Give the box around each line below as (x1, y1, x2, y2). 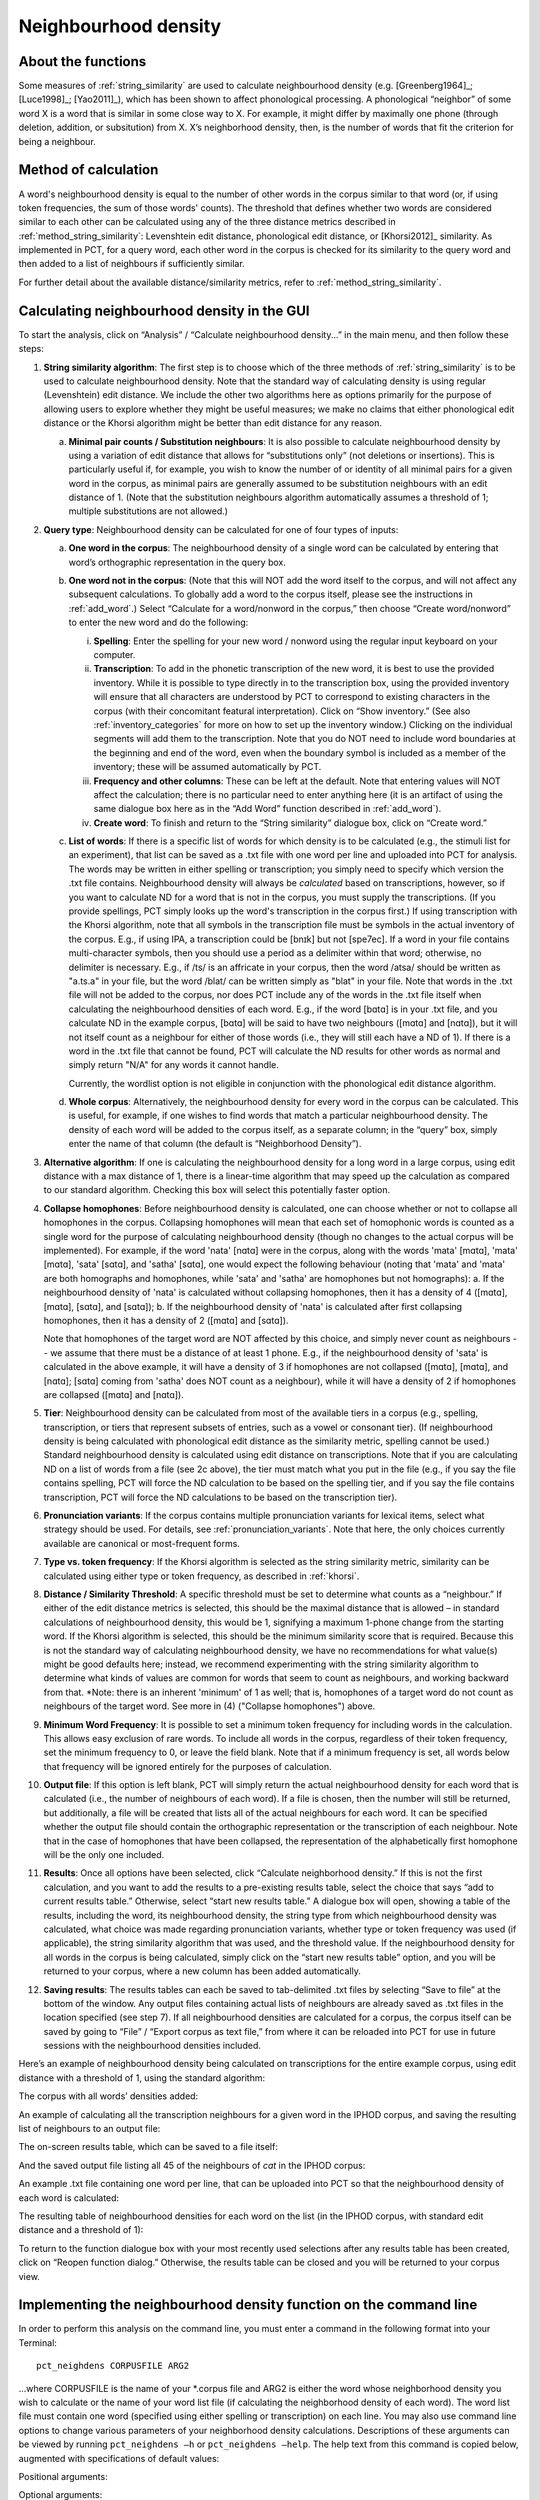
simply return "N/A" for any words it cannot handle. (68, 1059, 279, 1071)
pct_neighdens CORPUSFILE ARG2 (36, 2360, 190, 2372)
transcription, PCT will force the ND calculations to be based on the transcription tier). (43, 1491, 398, 1503)
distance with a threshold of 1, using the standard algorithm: (18, 2071, 266, 2084)
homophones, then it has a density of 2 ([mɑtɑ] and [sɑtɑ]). (43, 1314, 289, 1326)
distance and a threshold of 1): (18, 2224, 144, 2236)
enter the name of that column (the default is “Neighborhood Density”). (68, 1138, 362, 1150)
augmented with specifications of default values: (18, 2452, 220, 2464)
